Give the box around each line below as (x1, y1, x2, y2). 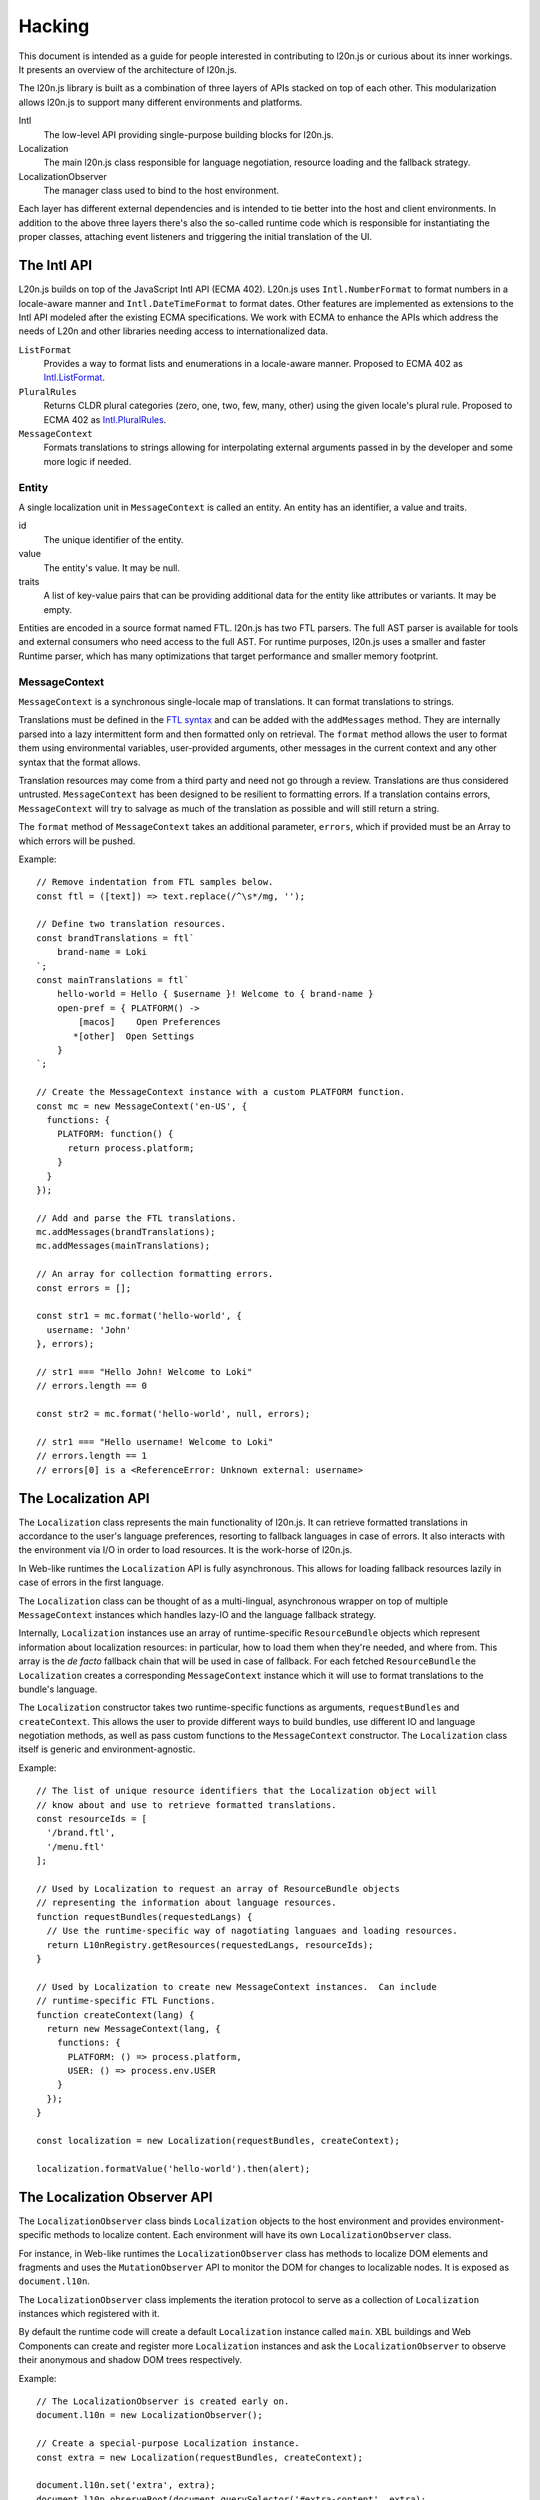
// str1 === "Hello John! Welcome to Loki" (36, 1366, 253, 1377)
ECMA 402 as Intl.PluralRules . (43, 413, 167, 425)
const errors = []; (36, 1282, 132, 1294)
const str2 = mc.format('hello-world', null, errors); (36, 1408, 311, 1420)
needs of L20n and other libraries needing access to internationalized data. (18, 325, 329, 337)
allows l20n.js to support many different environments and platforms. (18, 96, 303, 108)
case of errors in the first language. (18, 1576, 165, 1589)
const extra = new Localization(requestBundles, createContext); (36, 2451, 364, 2463)
